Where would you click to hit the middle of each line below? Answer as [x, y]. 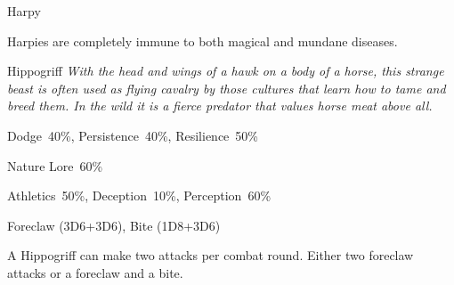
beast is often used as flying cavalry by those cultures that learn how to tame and [227, 88]
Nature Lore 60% [55, 165]
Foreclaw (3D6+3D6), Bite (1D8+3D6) [114, 225]
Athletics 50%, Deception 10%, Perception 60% [139, 195]
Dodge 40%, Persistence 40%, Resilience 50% [133, 135]
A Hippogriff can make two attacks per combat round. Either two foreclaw [211, 255]
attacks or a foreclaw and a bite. [95, 272]
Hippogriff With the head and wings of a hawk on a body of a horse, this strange [226, 71]
